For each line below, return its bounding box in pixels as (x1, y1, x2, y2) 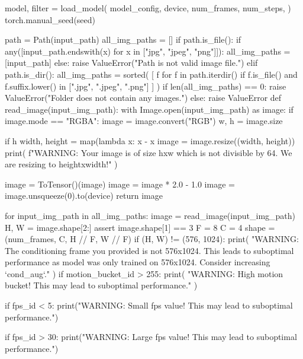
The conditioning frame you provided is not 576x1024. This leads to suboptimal (5, 244, 294, 256)
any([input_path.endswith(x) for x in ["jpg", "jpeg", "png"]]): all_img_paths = (5, 45, 291, 57)
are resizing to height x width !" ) (5, 158, 118, 170)
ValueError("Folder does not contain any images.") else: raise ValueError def (5, 91, 282, 104)
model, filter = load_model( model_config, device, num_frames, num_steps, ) (5, 2, 291, 14)
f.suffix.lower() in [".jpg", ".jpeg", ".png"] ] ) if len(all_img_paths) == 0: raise (5, 80, 286, 92)
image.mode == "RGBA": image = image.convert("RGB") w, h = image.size (5, 115, 283, 127)
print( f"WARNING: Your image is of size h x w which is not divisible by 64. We (5, 146, 292, 158)
